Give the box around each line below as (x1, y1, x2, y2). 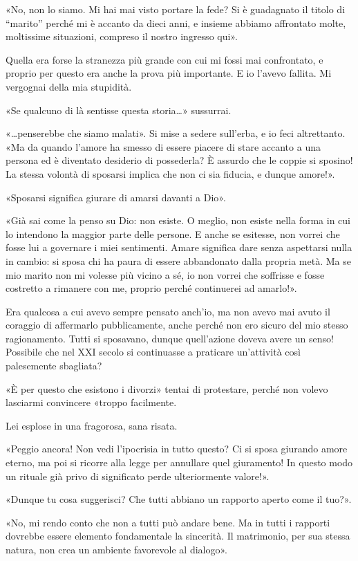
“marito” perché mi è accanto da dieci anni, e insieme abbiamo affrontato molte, (6, 15, 346, 30)
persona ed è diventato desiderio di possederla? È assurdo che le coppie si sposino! (6, 153, 353, 167)
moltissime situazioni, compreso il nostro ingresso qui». (6, 29, 238, 44)
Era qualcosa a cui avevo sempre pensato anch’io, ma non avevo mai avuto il (6, 304, 330, 318)
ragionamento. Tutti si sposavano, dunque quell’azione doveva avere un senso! (6, 331, 334, 345)
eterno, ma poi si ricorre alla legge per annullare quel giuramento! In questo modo (6, 455, 353, 470)
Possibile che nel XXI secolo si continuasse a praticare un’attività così (6, 344, 301, 359)
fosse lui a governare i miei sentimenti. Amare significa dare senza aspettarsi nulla (6, 240, 352, 255)
